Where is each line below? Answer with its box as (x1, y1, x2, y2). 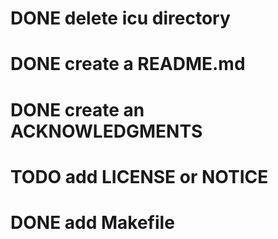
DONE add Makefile (10, 211, 175, 234)
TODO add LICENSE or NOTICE (10, 165, 269, 188)
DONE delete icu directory (10, 7, 231, 30)
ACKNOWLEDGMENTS (10, 120, 203, 142)
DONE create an (10, 98, 145, 121)
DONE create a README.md (10, 53, 246, 76)
